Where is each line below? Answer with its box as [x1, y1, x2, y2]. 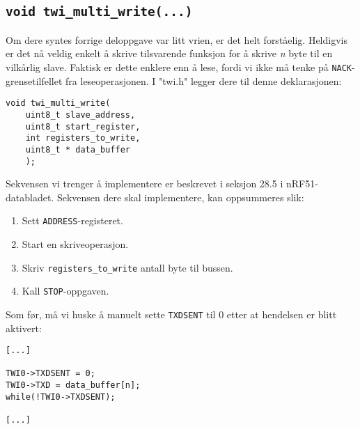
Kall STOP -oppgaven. [22, 283, 109, 298]
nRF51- [285, 176, 318, 191]
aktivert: [6, 320, 42, 335]
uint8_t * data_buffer [25, 144, 130, 155]
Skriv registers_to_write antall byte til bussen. [22, 260, 233, 274]
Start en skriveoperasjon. [22, 237, 129, 251]
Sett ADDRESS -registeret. [22, 213, 123, 228]
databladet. [6, 189, 54, 204]
